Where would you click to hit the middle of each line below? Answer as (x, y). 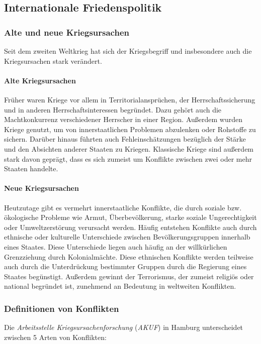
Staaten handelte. (31, 168)
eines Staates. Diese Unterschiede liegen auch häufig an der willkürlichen (116, 246)
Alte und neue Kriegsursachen (67, 32)
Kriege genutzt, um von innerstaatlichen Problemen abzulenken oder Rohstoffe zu (130, 129)
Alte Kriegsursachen (40, 80)
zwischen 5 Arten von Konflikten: (55, 337)
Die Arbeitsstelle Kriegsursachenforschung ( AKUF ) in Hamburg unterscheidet (124, 327)
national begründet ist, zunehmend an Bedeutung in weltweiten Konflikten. (120, 286)
